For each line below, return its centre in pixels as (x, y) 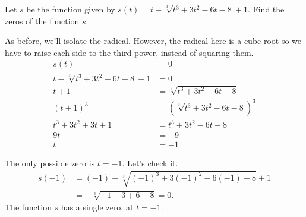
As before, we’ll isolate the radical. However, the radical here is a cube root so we (153, 41)
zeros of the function (42, 21)
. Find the (266, 9)
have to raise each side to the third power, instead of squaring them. (129, 52)
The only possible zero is (50, 163)
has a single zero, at (97, 207)
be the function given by (71, 9)
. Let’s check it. (150, 163)
